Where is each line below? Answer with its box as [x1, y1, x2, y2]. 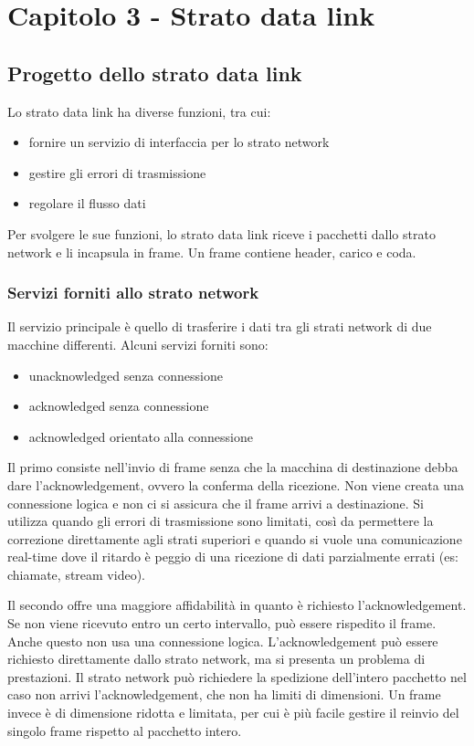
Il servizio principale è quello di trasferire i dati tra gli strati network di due [7, 317, 432, 336]
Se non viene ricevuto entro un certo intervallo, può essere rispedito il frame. [7, 614, 437, 633]
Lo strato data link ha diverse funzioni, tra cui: [7, 101, 271, 121]
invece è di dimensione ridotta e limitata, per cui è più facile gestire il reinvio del [7, 703, 459, 722]
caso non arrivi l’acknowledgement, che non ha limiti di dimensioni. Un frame [7, 685, 441, 704]
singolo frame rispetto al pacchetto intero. [7, 720, 242, 740]
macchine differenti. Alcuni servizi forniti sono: [7, 334, 269, 353]
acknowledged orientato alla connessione [28, 426, 253, 446]
